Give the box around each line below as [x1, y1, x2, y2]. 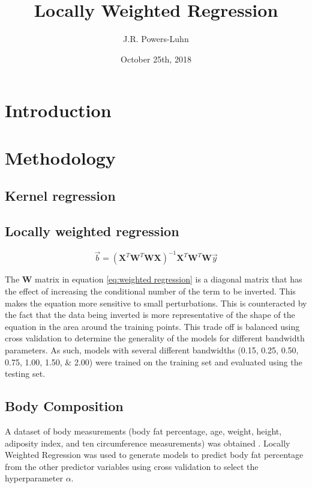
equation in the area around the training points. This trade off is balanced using [5, 320, 300, 332]
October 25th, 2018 [121, 52, 191, 65]
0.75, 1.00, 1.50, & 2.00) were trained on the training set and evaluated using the [5, 355, 302, 368]
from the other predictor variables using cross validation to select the [5, 460, 259, 472]
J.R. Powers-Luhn [123, 32, 189, 45]
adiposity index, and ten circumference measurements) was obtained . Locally [5, 436, 290, 449]
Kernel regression [5, 186, 116, 205]
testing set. [5, 367, 46, 380]
